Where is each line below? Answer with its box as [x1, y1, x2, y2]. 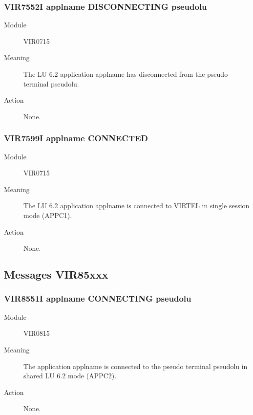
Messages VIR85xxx [4, 267, 108, 282]
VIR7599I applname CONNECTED [4, 132, 148, 144]
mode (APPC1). [23, 210, 72, 220]
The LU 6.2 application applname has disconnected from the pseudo [23, 69, 228, 79]
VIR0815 [23, 328, 50, 338]
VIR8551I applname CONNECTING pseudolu [4, 292, 191, 305]
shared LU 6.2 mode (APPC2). [23, 371, 117, 381]
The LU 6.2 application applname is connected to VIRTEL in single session [23, 200, 250, 211]
